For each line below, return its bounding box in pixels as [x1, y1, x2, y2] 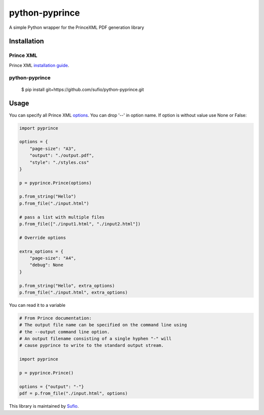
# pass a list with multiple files [19, 214, 105, 220]
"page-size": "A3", [29, 146, 77, 151]
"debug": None [29, 262, 64, 268]
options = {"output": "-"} [19, 384, 84, 389]
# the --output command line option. [19, 329, 110, 335]
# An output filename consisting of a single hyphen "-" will [19, 336, 172, 342]
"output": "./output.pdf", [29, 153, 95, 159]
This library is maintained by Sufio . [9, 403, 79, 409]
